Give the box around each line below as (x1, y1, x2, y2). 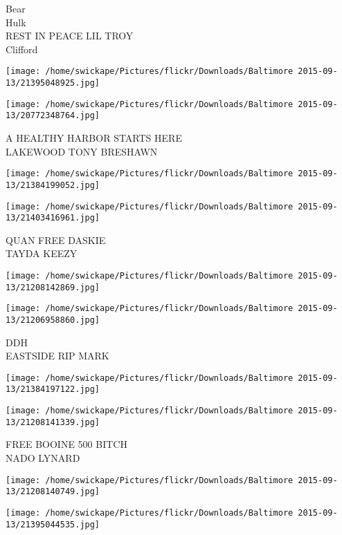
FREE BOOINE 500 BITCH (6, 437, 127, 451)
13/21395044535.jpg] (6, 519, 100, 529)
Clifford (6, 41, 38, 56)
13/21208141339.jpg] (6, 417, 100, 427)
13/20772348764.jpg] (6, 111, 100, 121)
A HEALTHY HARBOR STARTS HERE (6, 131, 182, 144)
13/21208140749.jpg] (6, 487, 100, 497)
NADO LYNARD (6, 451, 80, 465)
